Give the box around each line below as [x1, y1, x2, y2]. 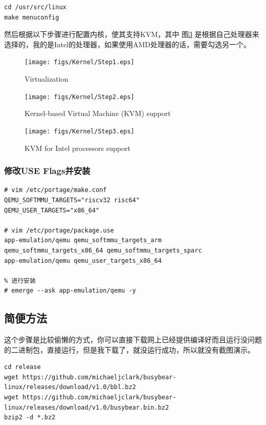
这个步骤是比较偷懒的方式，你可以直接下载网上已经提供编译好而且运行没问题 [4, 334, 262, 345]
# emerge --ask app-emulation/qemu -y [4, 287, 136, 295]
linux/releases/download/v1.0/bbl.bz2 [4, 383, 136, 391]
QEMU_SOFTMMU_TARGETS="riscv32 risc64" [4, 196, 140, 204]
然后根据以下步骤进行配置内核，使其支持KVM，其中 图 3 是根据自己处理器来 [4, 29, 259, 40]
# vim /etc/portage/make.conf [4, 186, 107, 194]
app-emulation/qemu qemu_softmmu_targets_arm [4, 237, 162, 244]
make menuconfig [4, 13, 59, 21]
